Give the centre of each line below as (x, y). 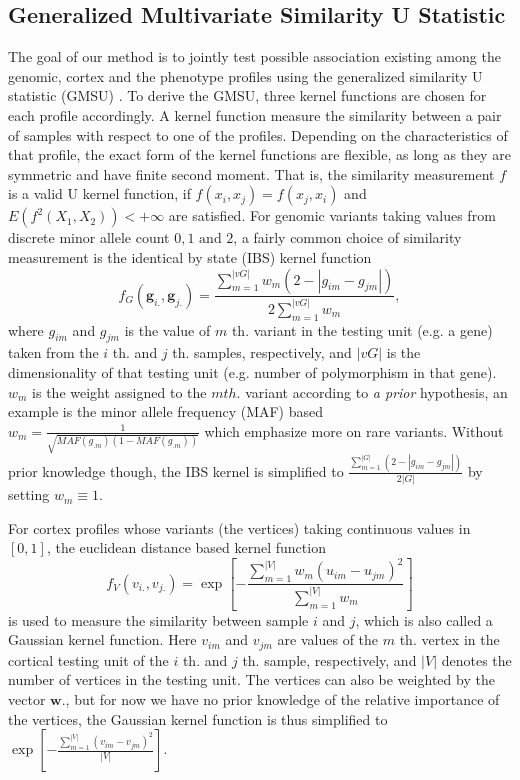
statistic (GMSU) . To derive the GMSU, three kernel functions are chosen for (247, 95)
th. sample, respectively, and (329, 659)
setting (29, 494)
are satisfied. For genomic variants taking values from (332, 215)
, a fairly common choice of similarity (347, 237)
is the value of (167, 329)
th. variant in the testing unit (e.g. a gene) (362, 329)
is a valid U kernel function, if (99, 193)
